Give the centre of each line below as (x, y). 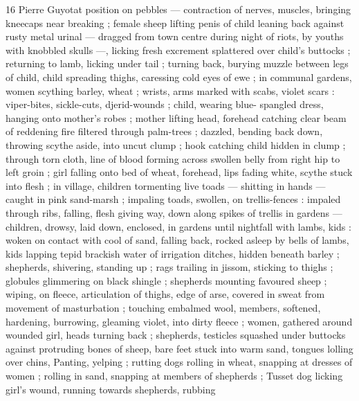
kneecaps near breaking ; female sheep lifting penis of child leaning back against (175, 23)
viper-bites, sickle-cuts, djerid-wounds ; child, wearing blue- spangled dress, (165, 104)
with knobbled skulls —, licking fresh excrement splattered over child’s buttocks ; (178, 50)
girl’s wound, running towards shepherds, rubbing (111, 389)
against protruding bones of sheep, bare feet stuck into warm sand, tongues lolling (179, 348)
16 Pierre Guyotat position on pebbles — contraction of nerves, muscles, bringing (178, 9)
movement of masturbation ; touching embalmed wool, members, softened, (163, 308)
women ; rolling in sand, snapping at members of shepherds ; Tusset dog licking (174, 376)
